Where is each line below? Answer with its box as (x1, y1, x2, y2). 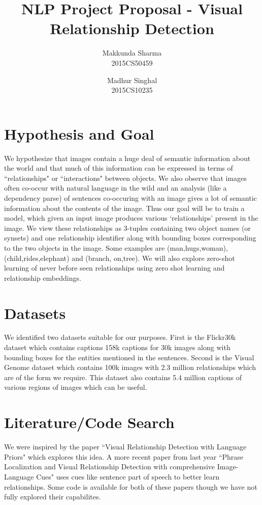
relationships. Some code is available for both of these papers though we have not (4, 481, 257, 492)
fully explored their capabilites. (4, 491, 101, 502)
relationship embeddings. (4, 272, 81, 283)
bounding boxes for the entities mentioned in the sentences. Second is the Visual (4, 352, 254, 362)
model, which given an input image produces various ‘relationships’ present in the (4, 212, 258, 223)
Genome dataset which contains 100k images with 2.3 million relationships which (4, 362, 256, 373)
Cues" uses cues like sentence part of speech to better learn (36, 471, 219, 482)
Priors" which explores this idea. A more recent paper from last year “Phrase (4, 451, 244, 462)
